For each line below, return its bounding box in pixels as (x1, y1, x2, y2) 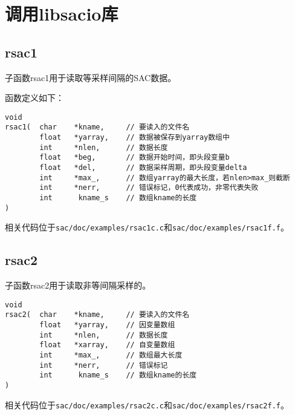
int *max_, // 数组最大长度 (39, 351, 183, 360)
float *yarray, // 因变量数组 (39, 321, 175, 330)
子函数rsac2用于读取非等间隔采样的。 (5, 279, 151, 292)
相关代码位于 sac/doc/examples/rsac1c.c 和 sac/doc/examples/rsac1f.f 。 (5, 221, 289, 234)
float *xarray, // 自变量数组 (39, 341, 175, 350)
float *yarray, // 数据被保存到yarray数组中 (39, 133, 230, 142)
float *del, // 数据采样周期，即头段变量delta (39, 163, 247, 172)
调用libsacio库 (5, 1, 118, 26)
